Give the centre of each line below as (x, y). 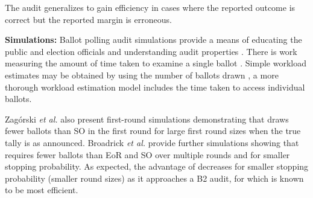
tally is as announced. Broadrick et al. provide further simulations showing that (152, 142)
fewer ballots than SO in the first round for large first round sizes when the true (153, 131)
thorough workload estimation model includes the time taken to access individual (155, 87)
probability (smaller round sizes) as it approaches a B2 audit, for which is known (154, 178)
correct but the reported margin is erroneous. (88, 19)
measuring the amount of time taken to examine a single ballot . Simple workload (156, 63)
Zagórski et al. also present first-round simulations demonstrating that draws (147, 119)
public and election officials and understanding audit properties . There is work (151, 51)
